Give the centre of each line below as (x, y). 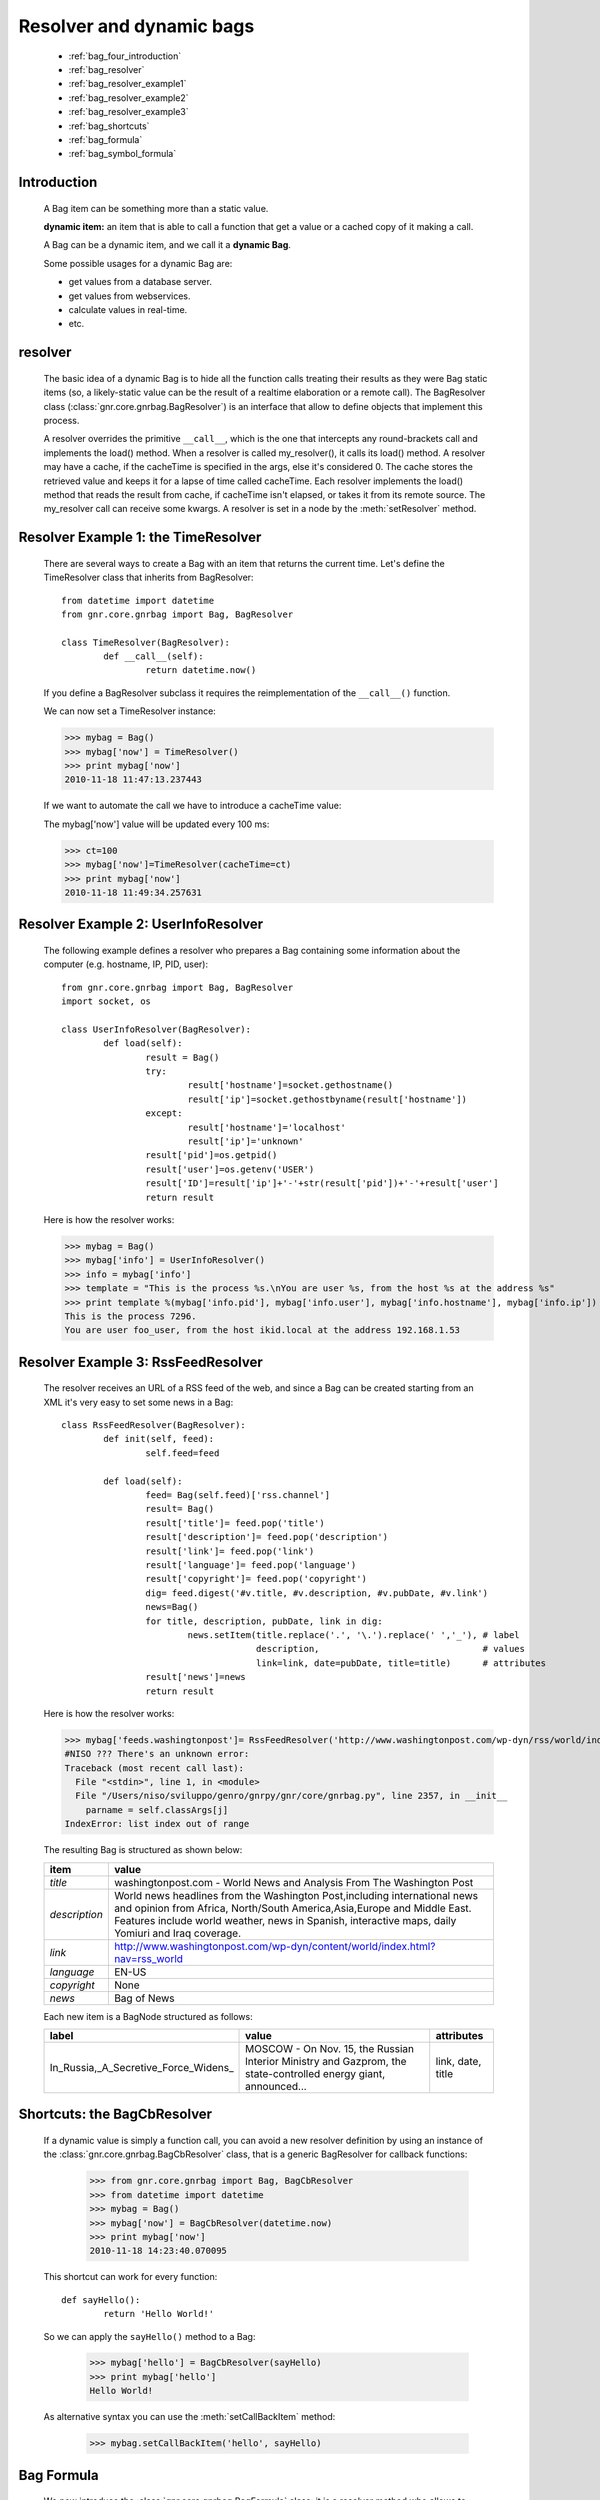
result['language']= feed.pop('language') (251, 1565)
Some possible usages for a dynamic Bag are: (138, 263)
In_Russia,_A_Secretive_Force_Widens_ (141, 2067)
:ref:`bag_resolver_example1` (127, 84)
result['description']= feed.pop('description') (267, 1537)
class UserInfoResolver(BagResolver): (156, 1029)
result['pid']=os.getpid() (211, 1155)
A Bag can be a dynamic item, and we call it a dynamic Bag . (167, 245)
